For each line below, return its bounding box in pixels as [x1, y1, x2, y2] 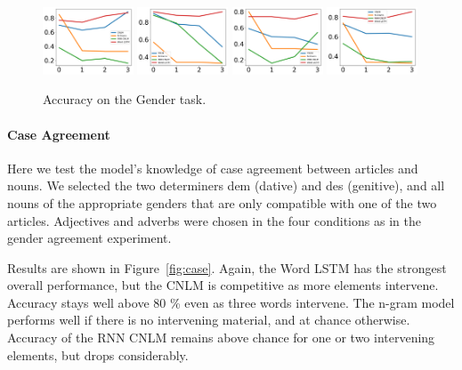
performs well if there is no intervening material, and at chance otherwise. [7, 310, 410, 329]
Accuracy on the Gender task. [43, 90, 207, 109]
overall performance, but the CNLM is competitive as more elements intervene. [7, 276, 439, 294]
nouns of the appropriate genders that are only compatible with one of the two [7, 193, 437, 212]
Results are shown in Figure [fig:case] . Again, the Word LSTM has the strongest [7, 258, 447, 277]
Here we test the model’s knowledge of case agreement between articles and [7, 158, 418, 177]
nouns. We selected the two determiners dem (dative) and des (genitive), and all [7, 176, 445, 195]
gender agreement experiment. [7, 229, 172, 247]
